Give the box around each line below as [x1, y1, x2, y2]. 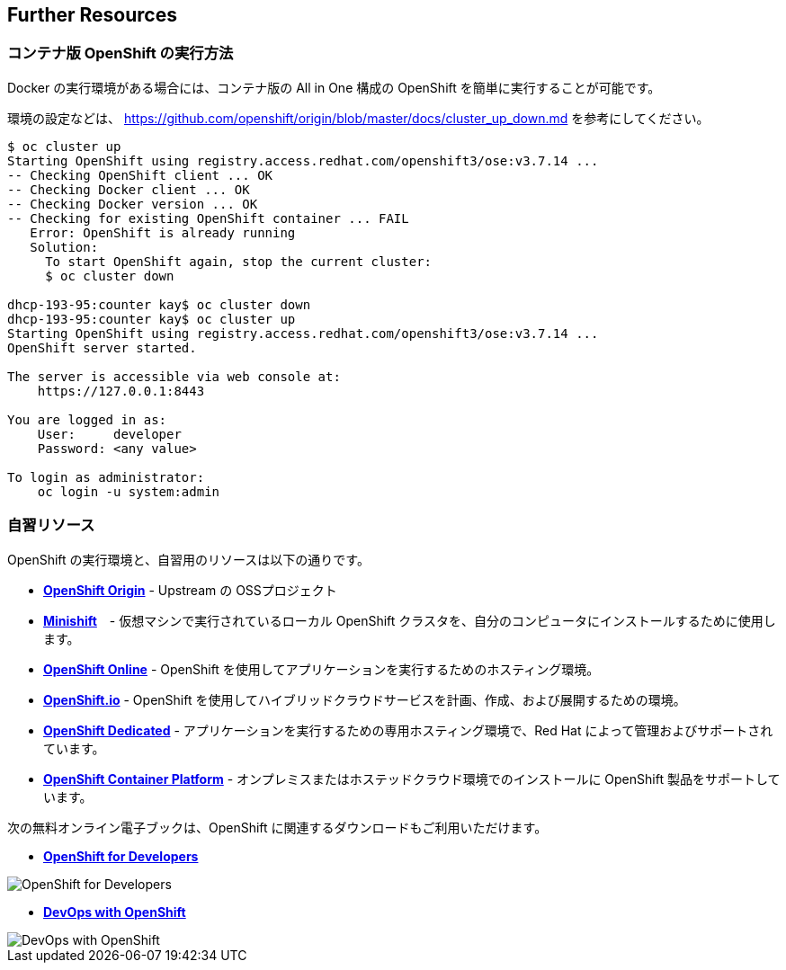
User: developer [37, 426, 182, 441]
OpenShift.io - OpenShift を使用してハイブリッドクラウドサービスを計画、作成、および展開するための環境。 [43, 691, 686, 707]
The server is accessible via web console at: [7, 369, 341, 384]
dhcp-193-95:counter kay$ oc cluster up [7, 311, 296, 326]
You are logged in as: [7, 412, 167, 427]
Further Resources [7, 4, 177, 26]
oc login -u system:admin [37, 484, 220, 499]
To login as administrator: [7, 469, 205, 485]
